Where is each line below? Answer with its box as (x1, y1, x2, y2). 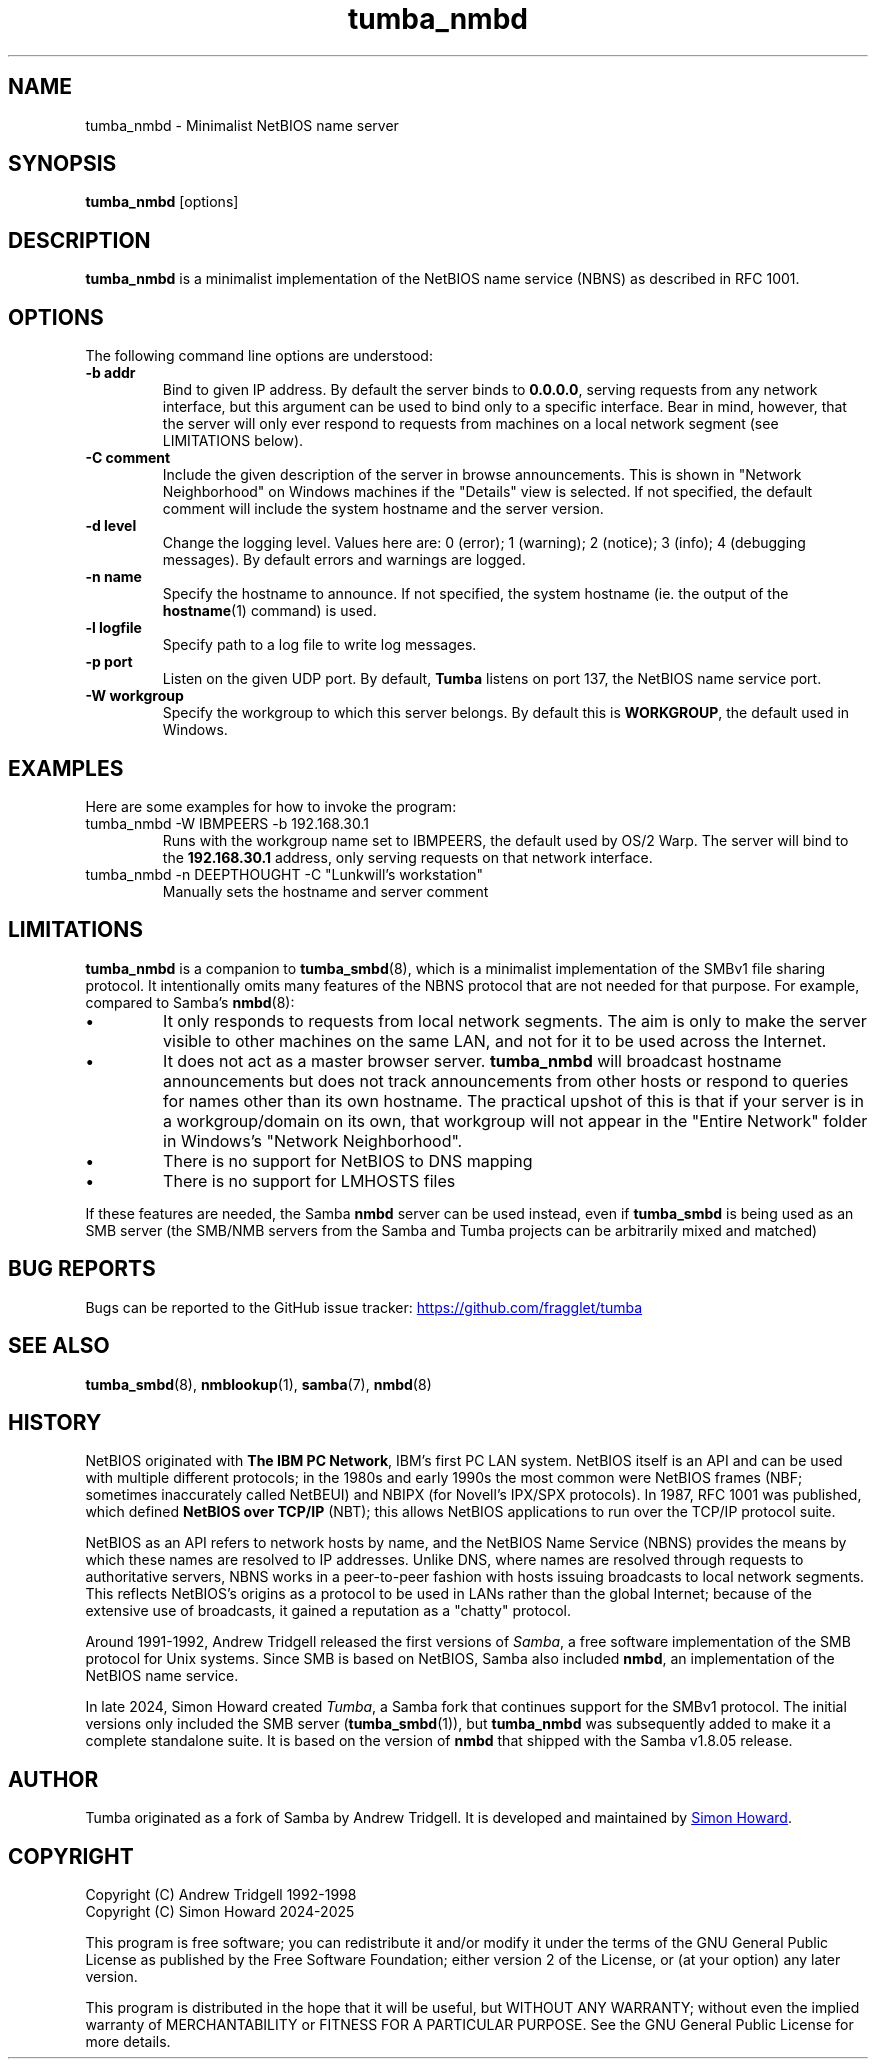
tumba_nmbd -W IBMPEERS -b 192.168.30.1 (85, 814, 369, 832)
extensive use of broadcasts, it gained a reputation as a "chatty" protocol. (85, 1602, 572, 1620)
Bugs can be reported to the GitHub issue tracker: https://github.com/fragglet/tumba (85, 1298, 643, 1316)
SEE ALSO (8, 1333, 110, 1359)
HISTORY (8, 1409, 102, 1435)
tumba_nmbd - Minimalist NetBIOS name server (85, 116, 399, 134)
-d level (85, 517, 137, 535)
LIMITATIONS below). (162, 432, 304, 450)
